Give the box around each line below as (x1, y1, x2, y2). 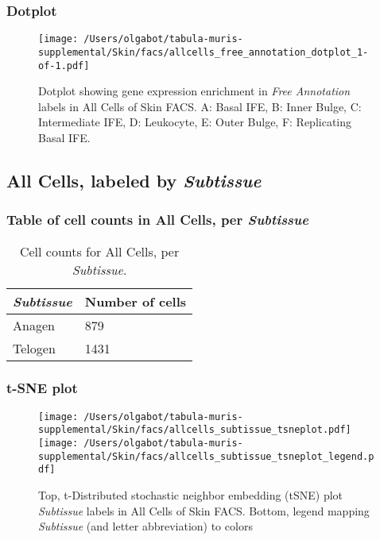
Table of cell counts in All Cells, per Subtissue (6, 210, 308, 229)
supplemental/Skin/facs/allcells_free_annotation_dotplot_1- (38, 46, 369, 58)
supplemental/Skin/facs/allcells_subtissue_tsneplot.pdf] (38, 424, 351, 436)
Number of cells (84, 291, 187, 310)
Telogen (13, 338, 56, 357)
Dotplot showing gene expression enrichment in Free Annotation (38, 83, 351, 99)
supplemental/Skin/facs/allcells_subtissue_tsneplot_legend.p (38, 450, 374, 462)
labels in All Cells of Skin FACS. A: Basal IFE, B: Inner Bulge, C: (38, 98, 362, 114)
